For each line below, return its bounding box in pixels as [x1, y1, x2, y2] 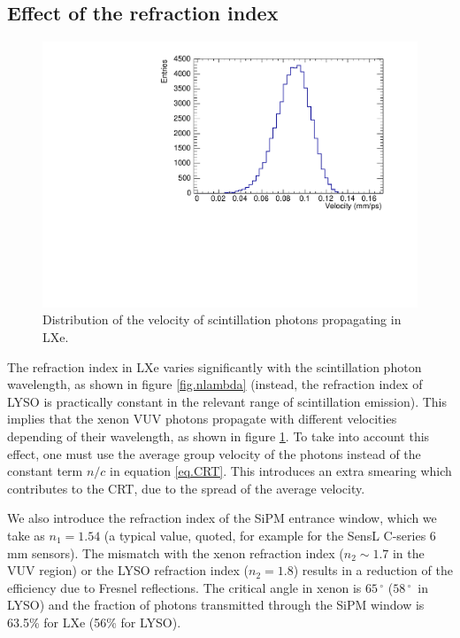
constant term [7, 462, 83, 480]
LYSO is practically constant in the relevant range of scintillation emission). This [7, 392, 447, 410]
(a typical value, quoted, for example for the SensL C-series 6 [103, 525, 436, 544]
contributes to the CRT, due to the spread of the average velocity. [7, 478, 365, 497]
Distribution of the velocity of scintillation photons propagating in [42, 310, 402, 329]
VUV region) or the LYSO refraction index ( [7, 561, 249, 580]
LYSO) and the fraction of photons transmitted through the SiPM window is [7, 595, 425, 614]
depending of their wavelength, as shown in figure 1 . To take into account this [7, 427, 430, 446]
